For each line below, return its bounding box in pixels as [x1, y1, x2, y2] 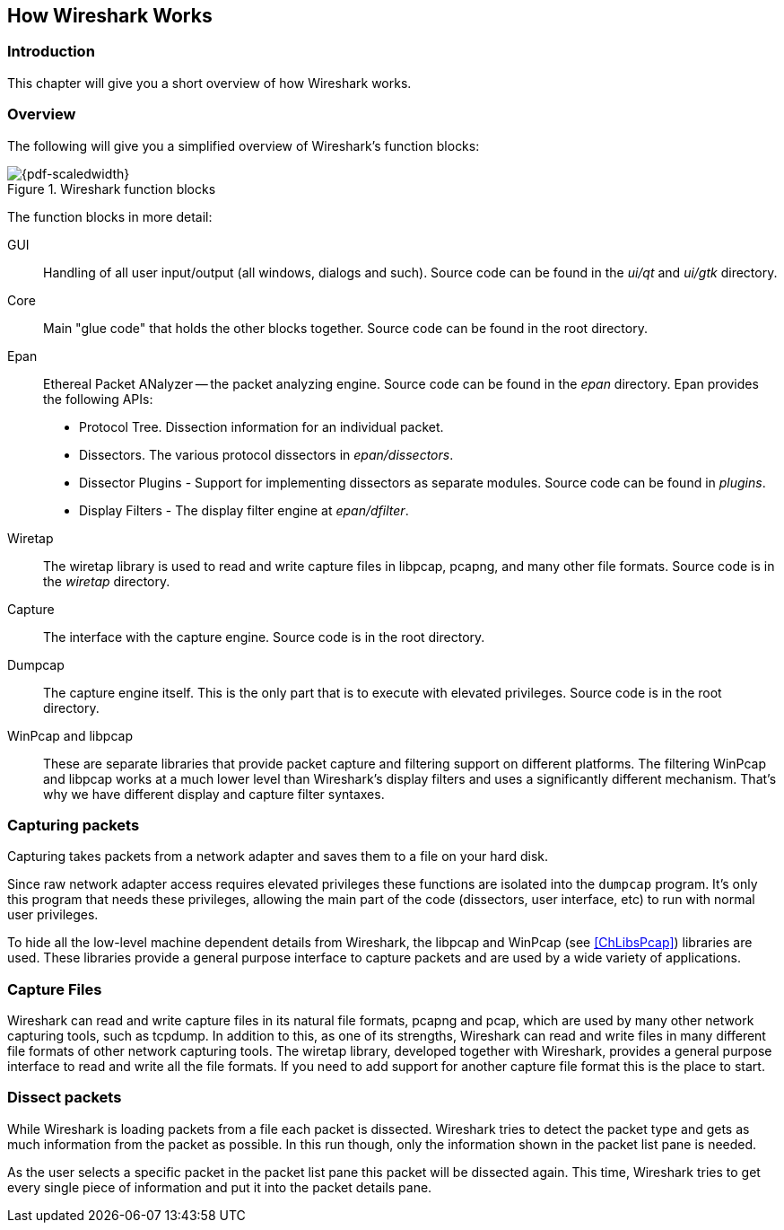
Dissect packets [7, 1088, 122, 1107]
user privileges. [7, 907, 99, 923]
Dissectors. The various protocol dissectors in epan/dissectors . [79, 446, 454, 462]
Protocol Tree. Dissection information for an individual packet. [79, 418, 444, 435]
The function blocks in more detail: [7, 208, 213, 224]
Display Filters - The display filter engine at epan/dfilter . [79, 502, 409, 518]
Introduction [7, 42, 95, 61]
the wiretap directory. [43, 573, 170, 589]
